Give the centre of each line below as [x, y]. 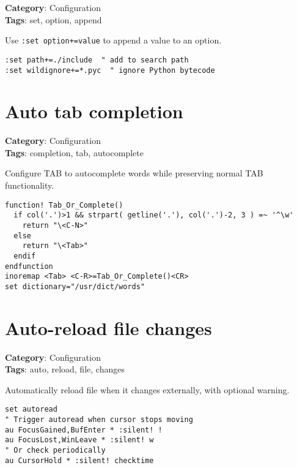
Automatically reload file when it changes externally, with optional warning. [147, 389]
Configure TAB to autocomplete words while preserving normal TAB [134, 173]
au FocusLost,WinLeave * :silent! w [79, 440]
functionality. [30, 185]
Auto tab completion [94, 111]
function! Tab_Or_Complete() [64, 205]
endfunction [29, 266]
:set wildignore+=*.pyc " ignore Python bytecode [110, 70]
